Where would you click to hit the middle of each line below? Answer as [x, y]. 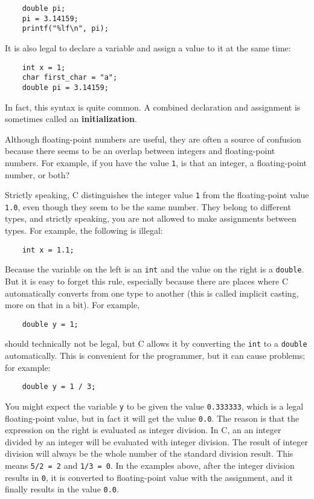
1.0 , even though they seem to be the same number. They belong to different [148, 206]
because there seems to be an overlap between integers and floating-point [140, 151]
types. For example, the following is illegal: [84, 230]
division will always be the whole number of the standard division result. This [149, 453]
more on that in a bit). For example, [72, 305]
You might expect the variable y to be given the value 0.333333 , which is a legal [154, 406]
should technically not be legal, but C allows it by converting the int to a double [156, 343]
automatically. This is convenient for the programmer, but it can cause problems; [155, 356]
